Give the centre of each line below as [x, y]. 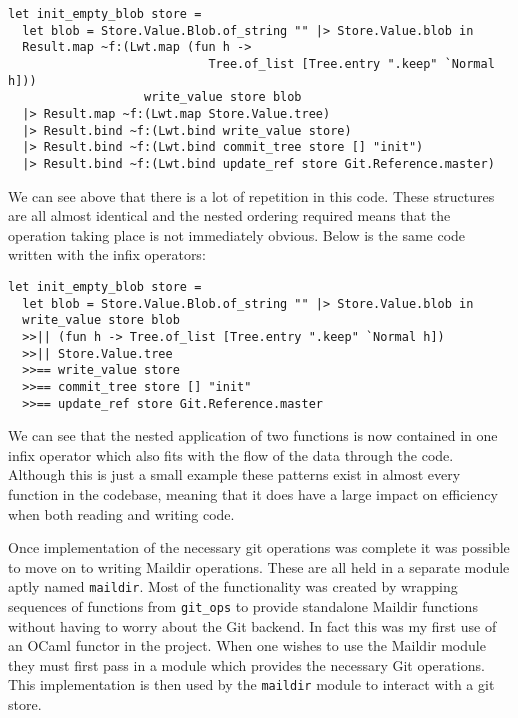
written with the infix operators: [107, 254]
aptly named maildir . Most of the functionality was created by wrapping [233, 586]
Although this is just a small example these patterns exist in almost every [234, 474]
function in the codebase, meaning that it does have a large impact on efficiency [253, 493]
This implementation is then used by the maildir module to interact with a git [251, 684]
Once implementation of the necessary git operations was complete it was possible [259, 547]
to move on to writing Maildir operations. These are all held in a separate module [259, 566]
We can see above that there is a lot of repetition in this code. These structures [251, 195]
